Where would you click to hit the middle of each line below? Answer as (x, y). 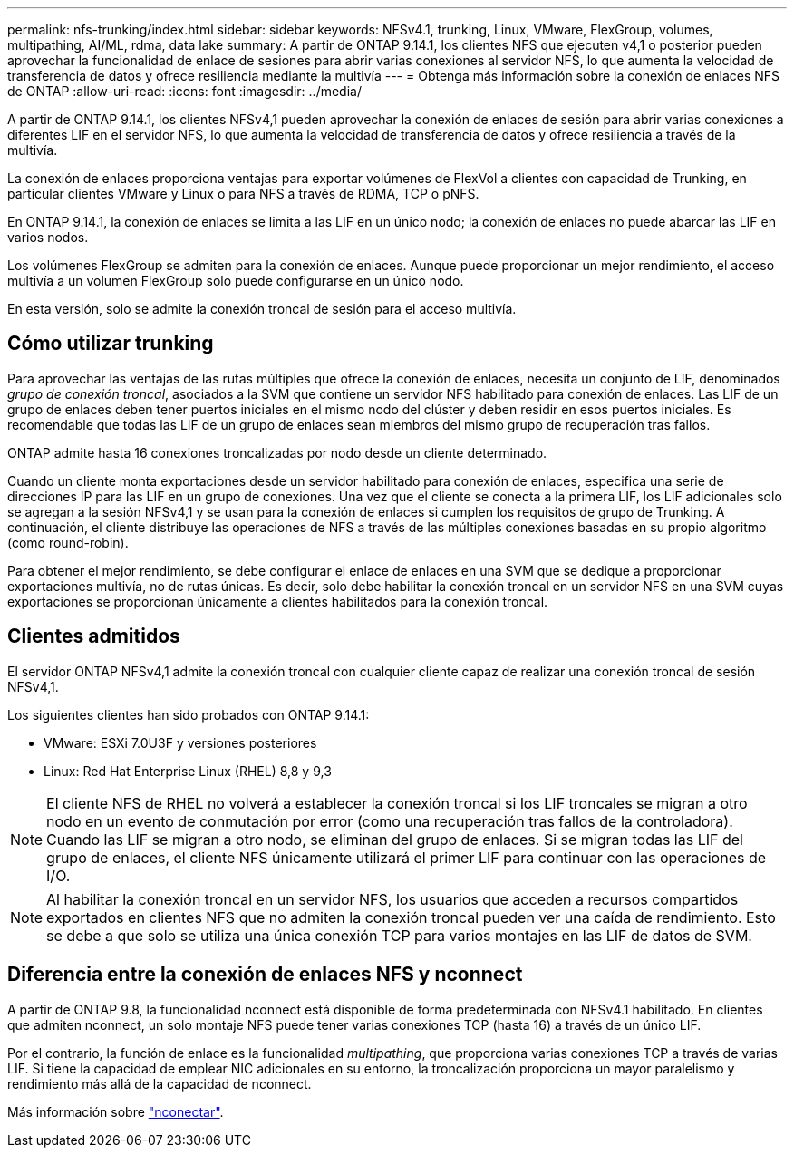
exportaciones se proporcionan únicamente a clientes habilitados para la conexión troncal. (278, 601)
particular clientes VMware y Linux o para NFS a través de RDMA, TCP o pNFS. (243, 194)
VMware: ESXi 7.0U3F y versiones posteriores (180, 742)
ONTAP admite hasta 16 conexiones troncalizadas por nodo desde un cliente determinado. (277, 452)
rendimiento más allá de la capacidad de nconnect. (160, 1083)
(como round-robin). (68, 542)
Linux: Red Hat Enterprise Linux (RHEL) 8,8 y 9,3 (188, 771)
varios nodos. (48, 237)
